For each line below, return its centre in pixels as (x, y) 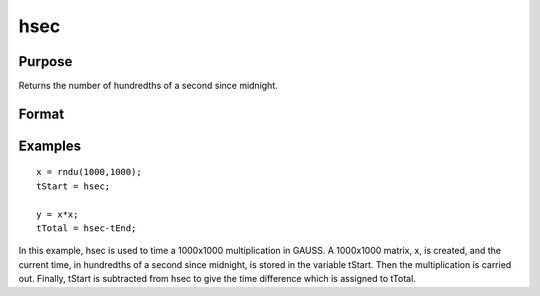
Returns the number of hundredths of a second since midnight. (148, 86)
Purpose (45, 61)
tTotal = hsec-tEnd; (86, 228)
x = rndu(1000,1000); (89, 172)
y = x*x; (57, 214)
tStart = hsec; (73, 186)
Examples (50, 145)
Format (41, 113)
